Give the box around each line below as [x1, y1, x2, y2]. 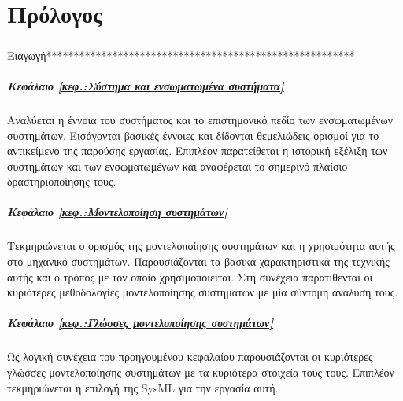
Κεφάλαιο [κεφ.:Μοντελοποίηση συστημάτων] [7, 204, 228, 220]
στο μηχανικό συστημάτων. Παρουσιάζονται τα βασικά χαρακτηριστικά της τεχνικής [7, 253, 390, 270]
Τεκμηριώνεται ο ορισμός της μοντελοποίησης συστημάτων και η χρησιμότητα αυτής [7, 237, 395, 254]
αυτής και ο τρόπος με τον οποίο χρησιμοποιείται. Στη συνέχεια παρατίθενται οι [7, 268, 373, 285]
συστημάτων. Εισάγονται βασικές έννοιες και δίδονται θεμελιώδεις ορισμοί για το [7, 127, 379, 143]
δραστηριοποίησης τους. [7, 173, 116, 189]
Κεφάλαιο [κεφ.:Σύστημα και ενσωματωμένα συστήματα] [7, 77, 284, 94]
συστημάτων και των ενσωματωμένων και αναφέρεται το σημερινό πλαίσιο [7, 157, 348, 174]
